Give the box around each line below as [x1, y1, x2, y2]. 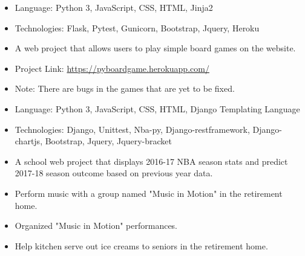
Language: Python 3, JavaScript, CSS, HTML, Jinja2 [15, 1, 213, 13]
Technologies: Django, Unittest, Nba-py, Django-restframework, [15, 123, 250, 135]
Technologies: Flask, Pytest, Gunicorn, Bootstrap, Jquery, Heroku [15, 21, 260, 34]
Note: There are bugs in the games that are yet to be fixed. [15, 82, 235, 95]
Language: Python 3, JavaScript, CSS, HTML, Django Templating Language [15, 102, 300, 115]
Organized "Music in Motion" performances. [15, 219, 178, 232]
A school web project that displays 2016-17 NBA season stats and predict [15, 155, 288, 167]
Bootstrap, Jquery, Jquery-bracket [45, 135, 172, 147]
